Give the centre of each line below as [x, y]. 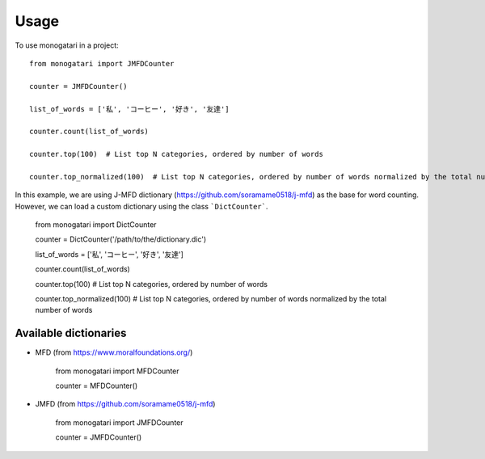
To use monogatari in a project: [67, 45]
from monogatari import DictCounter [96, 225]
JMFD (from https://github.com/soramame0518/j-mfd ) [125, 404]
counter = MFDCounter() [97, 386]
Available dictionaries [71, 333]
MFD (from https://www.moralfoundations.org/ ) [114, 352]
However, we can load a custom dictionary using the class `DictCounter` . [141, 206]
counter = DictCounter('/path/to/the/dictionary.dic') [121, 239]
